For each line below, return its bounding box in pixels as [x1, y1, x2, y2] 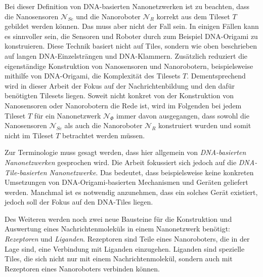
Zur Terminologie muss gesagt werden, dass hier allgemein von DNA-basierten [5, 147, 246, 157]
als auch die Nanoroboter [64, 120, 143, 131]
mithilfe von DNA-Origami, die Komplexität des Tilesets [5, 70, 181, 81]
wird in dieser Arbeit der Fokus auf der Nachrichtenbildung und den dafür [5, 80, 235, 91]
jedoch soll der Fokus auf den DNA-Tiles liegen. [5, 196, 153, 207]
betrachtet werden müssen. [62, 130, 145, 140]
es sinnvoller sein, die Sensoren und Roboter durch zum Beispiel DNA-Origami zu [5, 30, 258, 41]
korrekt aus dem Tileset [156, 11, 230, 21]
